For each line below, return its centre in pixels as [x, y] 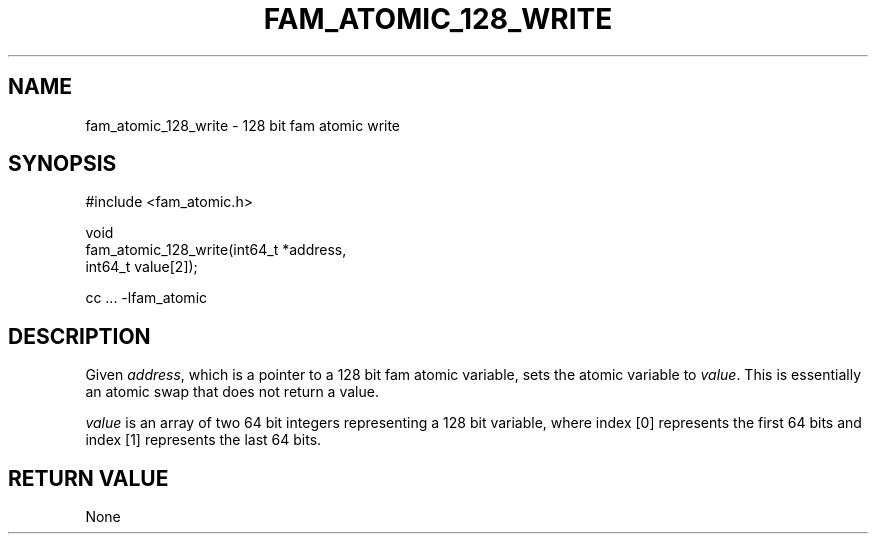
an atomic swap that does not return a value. [232, 392]
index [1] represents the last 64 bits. [203, 440]
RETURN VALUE [88, 478]
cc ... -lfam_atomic [146, 298]
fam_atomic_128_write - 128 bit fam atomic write [243, 125]
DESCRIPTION [79, 336]
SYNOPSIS [62, 164]
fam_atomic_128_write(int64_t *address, [216, 250]
